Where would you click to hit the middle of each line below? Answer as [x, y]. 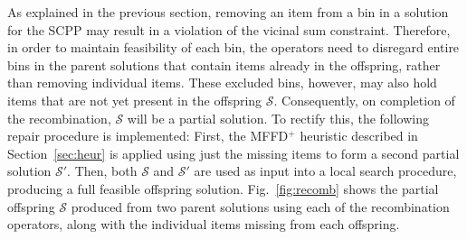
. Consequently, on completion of [364, 100]
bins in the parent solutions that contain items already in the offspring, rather [224, 64]
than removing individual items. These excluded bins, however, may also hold [222, 83]
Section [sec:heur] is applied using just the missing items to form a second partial [233, 153]
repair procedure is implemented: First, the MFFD [148, 136]
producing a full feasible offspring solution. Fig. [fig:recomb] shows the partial [223, 188]
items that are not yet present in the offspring [135, 100]
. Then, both [102, 171]
